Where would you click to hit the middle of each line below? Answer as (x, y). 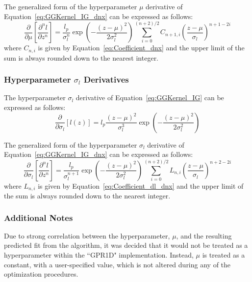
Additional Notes (38, 217)
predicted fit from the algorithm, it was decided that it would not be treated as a (126, 245)
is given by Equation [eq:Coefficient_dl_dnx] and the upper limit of (141, 185)
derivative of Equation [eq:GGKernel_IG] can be (150, 98)
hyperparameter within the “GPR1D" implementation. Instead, (99, 255)
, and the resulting (204, 235)
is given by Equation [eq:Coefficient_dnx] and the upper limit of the (141, 48)
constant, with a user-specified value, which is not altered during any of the (117, 264)
